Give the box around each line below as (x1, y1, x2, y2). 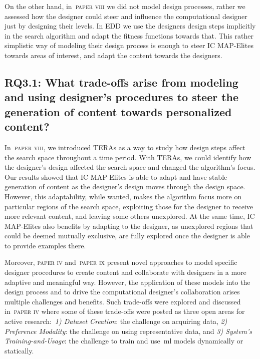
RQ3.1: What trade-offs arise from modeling (5, 74, 238, 90)
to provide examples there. (5, 240, 86, 250)
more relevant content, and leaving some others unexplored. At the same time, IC (5, 211, 255, 221)
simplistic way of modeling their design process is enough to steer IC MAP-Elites (5, 40, 253, 51)
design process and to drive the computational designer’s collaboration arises (5, 286, 240, 297)
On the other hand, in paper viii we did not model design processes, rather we (5, 1, 245, 11)
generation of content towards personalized (5, 104, 232, 119)
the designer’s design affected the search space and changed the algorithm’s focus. (5, 162, 255, 172)
